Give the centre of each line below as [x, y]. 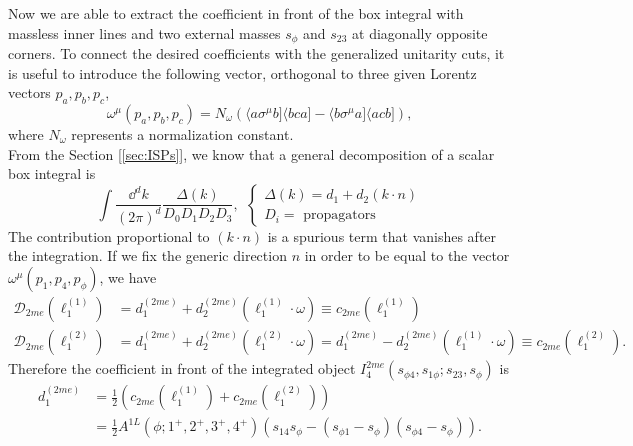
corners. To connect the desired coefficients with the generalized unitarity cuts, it [256, 53]
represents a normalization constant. [182, 134]
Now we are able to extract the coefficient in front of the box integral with [236, 13]
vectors [29, 92]
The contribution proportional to [109, 235]
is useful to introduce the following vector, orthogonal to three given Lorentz [242, 72]
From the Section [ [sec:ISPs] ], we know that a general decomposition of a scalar [251, 153]
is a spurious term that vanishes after [382, 235]
